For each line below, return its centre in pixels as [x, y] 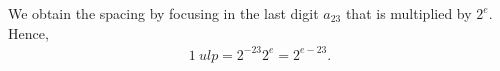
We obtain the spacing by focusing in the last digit [163, 13]
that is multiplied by [408, 13]
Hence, [28, 32]
